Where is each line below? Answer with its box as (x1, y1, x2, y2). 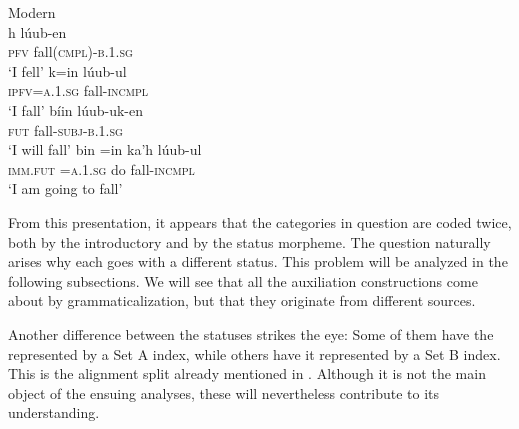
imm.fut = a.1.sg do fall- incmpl (8, 158, 195, 179)
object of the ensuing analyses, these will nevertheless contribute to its (8, 382, 440, 403)
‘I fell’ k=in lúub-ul (8, 60, 127, 81)
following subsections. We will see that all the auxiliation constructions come (8, 270, 478, 291)
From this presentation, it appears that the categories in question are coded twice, (8, 211, 512, 232)
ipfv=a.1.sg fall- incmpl (8, 80, 149, 101)
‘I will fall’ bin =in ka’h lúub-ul (8, 139, 202, 160)
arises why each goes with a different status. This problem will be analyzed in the (8, 251, 508, 272)
